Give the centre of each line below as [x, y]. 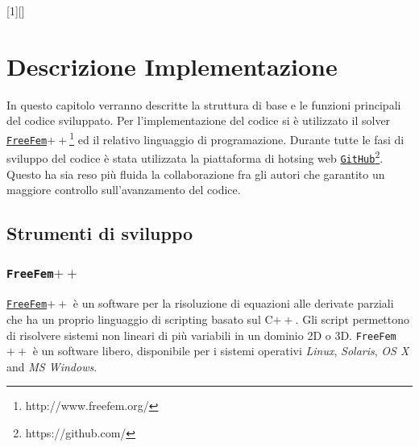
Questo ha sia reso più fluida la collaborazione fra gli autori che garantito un [196, 174]
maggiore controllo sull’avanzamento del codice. [124, 190]
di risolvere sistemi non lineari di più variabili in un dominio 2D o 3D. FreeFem [201, 335]
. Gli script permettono [353, 319]
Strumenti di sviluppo [100, 233]
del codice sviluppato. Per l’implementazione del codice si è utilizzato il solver [199, 120]
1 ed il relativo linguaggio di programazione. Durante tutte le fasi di [237, 138]
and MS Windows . [52, 366]
